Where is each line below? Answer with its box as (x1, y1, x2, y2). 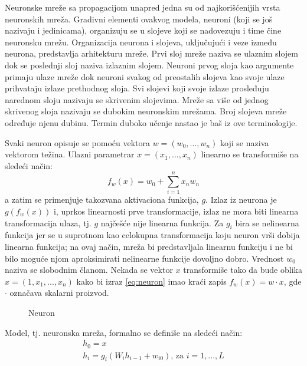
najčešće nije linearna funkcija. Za (100, 216, 224, 229)
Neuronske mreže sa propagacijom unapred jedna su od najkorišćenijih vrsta (5, 1, 280, 13)
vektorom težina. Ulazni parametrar (5, 148, 135, 160)
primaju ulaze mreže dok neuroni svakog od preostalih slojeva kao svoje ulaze (5, 70, 285, 83)
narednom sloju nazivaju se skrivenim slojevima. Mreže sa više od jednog (5, 93, 269, 105)
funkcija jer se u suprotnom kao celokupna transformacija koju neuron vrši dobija (5, 229, 300, 241)
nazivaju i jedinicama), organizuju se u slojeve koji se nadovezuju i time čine (5, 24, 282, 37)
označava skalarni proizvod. (9, 286, 109, 299)
